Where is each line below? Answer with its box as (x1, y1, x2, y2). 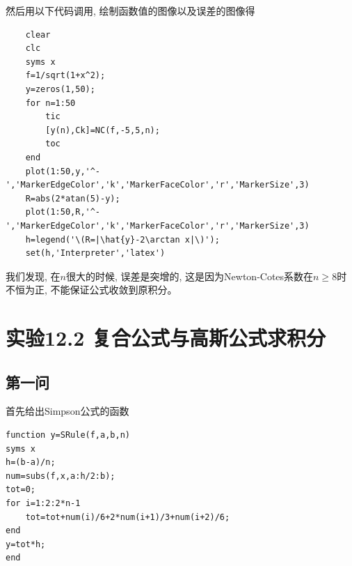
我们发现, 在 (6, 268, 61, 283)
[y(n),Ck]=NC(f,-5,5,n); (45, 125, 160, 135)
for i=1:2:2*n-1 (6, 498, 81, 509)
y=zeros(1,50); (25, 84, 95, 94)
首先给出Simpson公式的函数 (6, 404, 129, 418)
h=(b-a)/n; (6, 457, 56, 468)
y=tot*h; (6, 539, 46, 549)
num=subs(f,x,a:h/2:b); (6, 471, 115, 481)
